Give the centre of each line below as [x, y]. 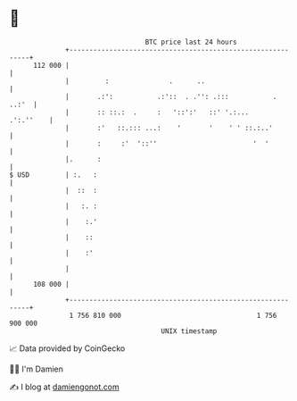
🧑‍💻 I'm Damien [37, 369]
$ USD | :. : [54, 175]
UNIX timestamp [189, 331]
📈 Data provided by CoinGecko [67, 348]
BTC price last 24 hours [191, 42]
